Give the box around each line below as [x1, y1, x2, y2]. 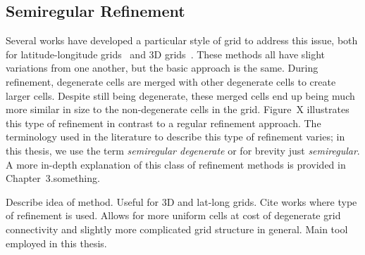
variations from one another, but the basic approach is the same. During [6, 60, 318, 75]
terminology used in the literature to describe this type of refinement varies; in [6, 129, 345, 144]
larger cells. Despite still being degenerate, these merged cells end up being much [6, 88, 355, 103]
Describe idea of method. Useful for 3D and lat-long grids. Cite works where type [6, 194, 357, 209]
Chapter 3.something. [6, 171, 100, 185]
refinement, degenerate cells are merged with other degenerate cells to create [6, 74, 336, 89]
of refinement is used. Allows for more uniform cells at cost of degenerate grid [6, 208, 341, 223]
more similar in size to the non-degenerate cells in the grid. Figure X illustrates [6, 102, 349, 117]
